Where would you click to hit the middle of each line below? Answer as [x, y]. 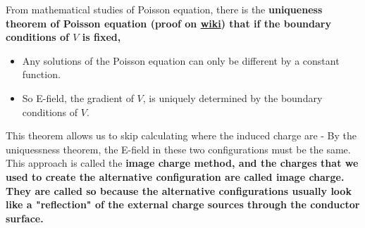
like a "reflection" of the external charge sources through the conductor [183, 204]
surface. [25, 218]
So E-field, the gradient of [78, 97]
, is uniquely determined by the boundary [233, 97]
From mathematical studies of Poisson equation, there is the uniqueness [164, 9]
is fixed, [101, 37]
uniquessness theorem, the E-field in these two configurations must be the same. [178, 149]
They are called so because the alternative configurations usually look [179, 190]
